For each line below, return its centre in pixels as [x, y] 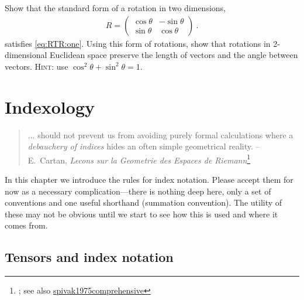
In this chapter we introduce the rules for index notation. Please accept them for [149, 179]
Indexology [50, 106]
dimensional [26, 55]
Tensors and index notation [89, 257]
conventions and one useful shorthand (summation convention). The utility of [144, 202]
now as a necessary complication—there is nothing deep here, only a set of [138, 191]
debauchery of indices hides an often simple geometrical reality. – [144, 146]
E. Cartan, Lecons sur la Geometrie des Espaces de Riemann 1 [139, 159]
